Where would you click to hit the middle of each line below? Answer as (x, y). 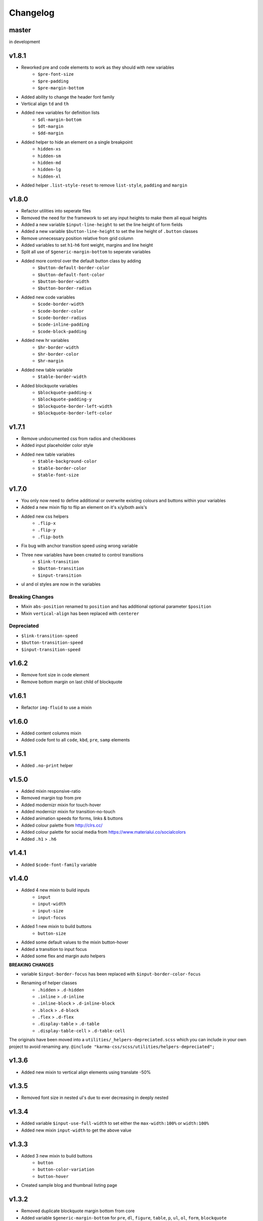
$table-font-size (58, 475)
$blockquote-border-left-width (75, 406)
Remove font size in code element (55, 675)
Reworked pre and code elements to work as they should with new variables (98, 67)
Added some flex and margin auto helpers (63, 956)
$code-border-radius (62, 318)
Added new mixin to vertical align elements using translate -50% (86, 1072)
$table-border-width (62, 377)
